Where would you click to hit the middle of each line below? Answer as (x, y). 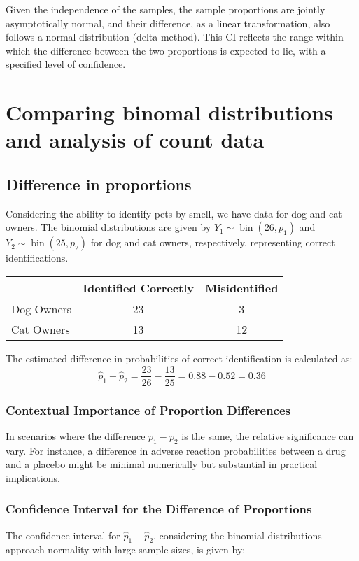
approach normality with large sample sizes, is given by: (126, 549)
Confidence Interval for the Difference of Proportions (159, 509)
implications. (33, 477)
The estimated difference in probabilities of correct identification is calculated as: (179, 358)
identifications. (37, 258)
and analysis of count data (135, 140)
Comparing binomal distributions (169, 112)
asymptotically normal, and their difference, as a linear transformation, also (168, 23)
